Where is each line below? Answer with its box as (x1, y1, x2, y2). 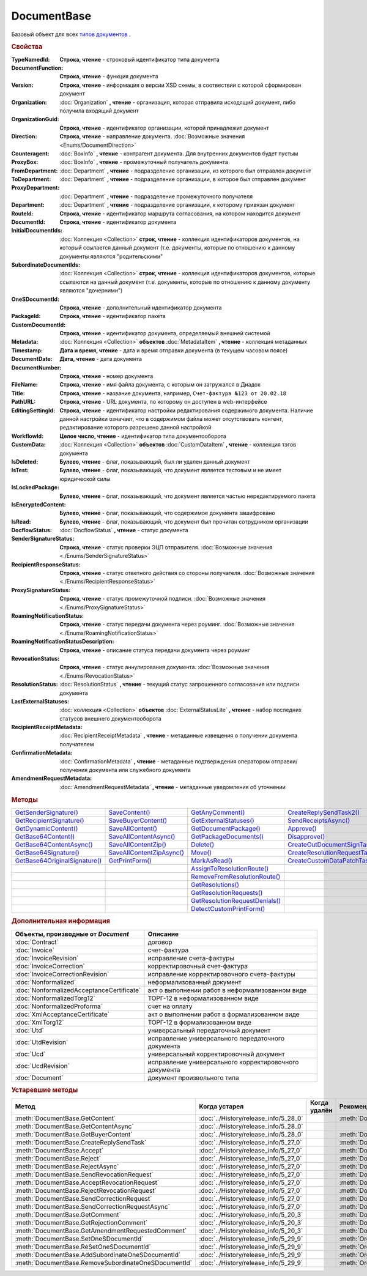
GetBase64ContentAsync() (15, 840, 93, 848)
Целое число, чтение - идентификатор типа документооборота (59, 432, 226, 440)
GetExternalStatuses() (190, 816, 255, 825)
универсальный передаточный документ (147, 1026, 271, 1034)
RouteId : (11, 210, 34, 217)
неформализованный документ (147, 977, 242, 986)
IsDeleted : (11, 458, 39, 465)
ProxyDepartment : (11, 184, 60, 191)
